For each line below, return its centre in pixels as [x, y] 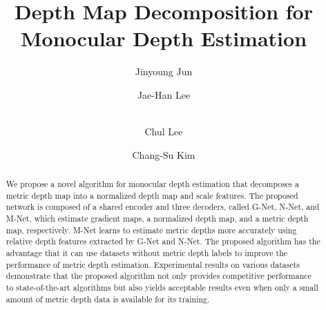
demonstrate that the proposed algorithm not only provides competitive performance [159, 276]
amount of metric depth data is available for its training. [108, 299]
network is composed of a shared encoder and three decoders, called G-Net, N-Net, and [163, 207]
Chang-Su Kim [164, 154]
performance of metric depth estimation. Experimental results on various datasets [153, 264]
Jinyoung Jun [164, 71]
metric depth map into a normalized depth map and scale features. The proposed [152, 195]
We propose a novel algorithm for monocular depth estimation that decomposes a [152, 184]
